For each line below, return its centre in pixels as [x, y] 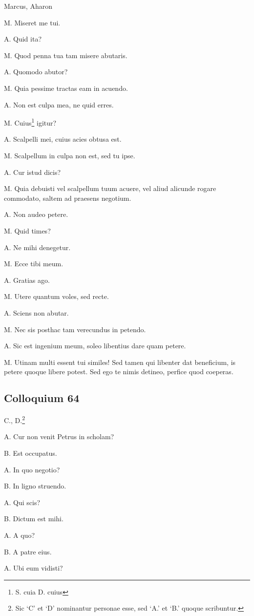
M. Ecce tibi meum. [34, 264]
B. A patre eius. [28, 551]
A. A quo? [19, 535]
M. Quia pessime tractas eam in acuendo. [66, 88]
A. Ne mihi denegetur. [37, 247]
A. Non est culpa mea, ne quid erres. [59, 104]
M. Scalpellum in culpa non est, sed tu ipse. [70, 155]
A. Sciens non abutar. [36, 312]
